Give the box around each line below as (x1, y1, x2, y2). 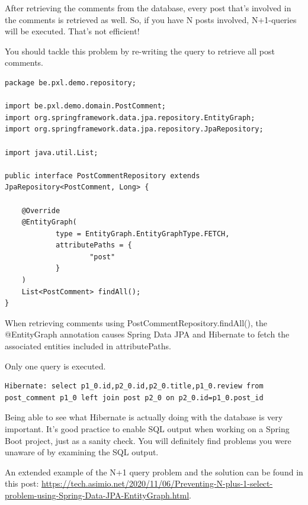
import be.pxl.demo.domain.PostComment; (5, 102, 166, 111)
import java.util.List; (5, 148, 98, 157)
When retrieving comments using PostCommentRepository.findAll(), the (5, 316, 268, 329)
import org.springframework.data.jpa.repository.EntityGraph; (5, 113, 255, 122)
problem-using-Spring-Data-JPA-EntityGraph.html (5, 488, 190, 501)
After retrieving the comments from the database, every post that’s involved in (5, 2, 291, 14)
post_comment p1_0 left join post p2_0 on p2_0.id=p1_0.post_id (5, 393, 264, 402)
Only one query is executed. (5, 359, 106, 372)
